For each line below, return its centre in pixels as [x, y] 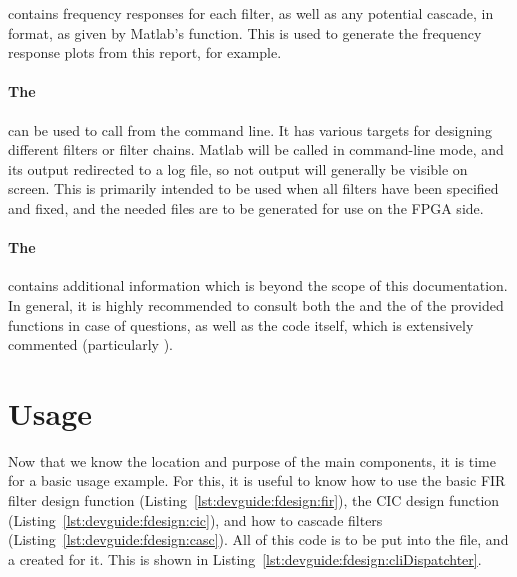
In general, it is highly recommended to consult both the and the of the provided [256, 304]
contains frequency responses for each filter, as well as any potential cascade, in [251, 13]
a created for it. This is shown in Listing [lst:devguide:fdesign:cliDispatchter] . [245, 558]
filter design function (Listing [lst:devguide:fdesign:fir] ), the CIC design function [254, 500]
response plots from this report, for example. [145, 52]
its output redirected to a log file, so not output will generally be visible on [238, 168]
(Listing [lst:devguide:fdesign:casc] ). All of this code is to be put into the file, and [258, 539]
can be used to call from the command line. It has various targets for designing [250, 129]
